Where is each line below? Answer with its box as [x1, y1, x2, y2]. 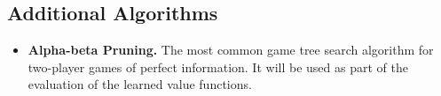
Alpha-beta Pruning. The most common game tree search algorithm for [28, 41, 434, 59]
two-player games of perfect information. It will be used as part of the [28, 57, 408, 76]
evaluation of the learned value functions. [28, 75, 252, 93]
